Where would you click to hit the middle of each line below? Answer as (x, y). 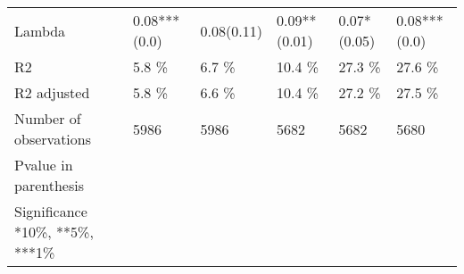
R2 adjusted (52, 92)
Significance (51, 211)
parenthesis (50, 185)
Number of (48, 118)
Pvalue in (44, 165)
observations (53, 139)
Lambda (40, 30)
